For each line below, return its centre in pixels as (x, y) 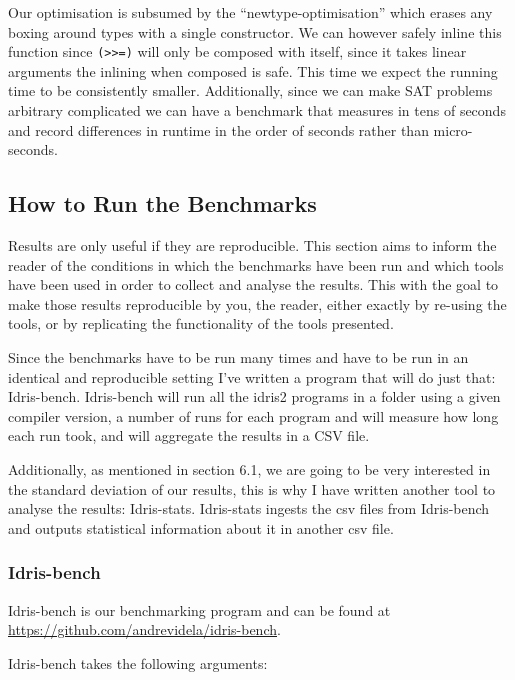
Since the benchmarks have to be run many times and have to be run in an (238, 356)
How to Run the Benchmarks (162, 203)
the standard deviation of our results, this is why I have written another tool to (252, 488)
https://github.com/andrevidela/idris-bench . (144, 629)
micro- (453, 129)
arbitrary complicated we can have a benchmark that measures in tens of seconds (257, 110)
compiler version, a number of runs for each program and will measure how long (253, 415)
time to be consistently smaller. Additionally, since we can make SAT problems (250, 90)
